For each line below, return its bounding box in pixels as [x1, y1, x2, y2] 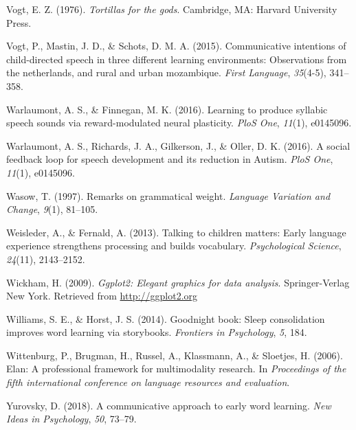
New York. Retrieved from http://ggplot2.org [6, 288, 198, 303]
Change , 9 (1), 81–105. [6, 202, 98, 216]
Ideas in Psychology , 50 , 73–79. [6, 411, 137, 426]
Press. [6, 15, 32, 30]
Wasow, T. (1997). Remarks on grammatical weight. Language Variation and [6, 188, 331, 203]
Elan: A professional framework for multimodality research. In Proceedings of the [6, 361, 346, 376]
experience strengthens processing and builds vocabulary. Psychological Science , [6, 238, 342, 253]
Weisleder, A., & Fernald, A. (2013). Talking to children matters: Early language [6, 225, 346, 239]
